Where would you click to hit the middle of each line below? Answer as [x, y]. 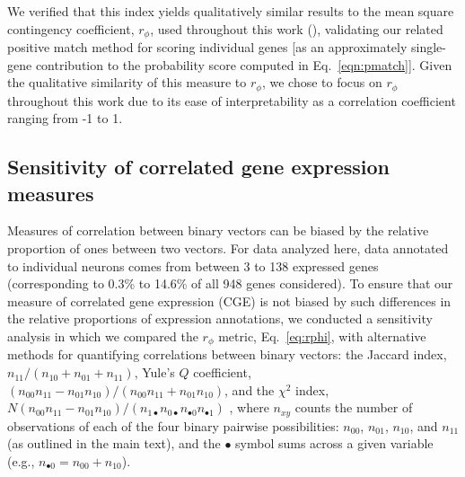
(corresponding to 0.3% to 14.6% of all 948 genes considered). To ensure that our [230, 283]
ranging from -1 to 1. [65, 118]
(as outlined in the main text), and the [114, 443]
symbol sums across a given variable [334, 443]
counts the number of [354, 407]
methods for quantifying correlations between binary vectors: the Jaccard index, [227, 354]
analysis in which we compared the [103, 336]
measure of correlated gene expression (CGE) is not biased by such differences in [229, 300]
